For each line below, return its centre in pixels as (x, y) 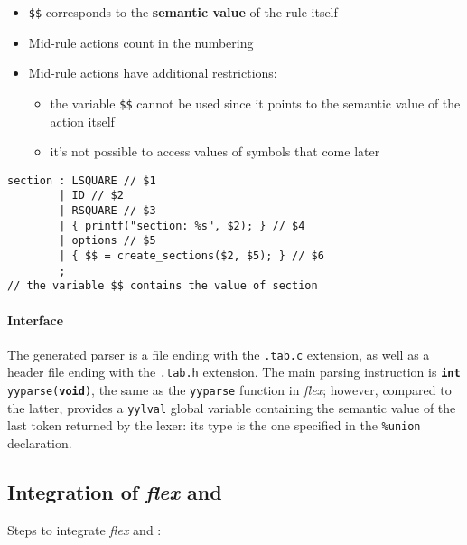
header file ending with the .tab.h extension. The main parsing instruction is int (234, 372)
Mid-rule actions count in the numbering (141, 42)
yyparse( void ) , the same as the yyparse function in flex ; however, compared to (229, 390)
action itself (82, 121)
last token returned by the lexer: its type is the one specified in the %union (214, 425)
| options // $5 (107, 241)
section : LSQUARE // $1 (82, 180)
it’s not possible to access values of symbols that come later (215, 151)
